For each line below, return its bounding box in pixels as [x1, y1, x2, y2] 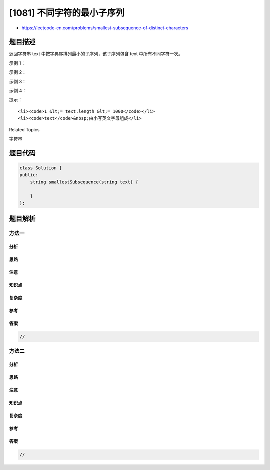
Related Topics [9, 126, 40, 132]
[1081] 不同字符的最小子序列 [9, 7, 125, 18]
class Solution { [19, 165, 62, 171]
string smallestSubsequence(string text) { [30, 179, 138, 185]
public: [19, 172, 38, 178]
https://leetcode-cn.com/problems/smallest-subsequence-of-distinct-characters [21, 25, 188, 31]
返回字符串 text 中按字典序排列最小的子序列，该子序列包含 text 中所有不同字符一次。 [9, 51, 183, 57]
